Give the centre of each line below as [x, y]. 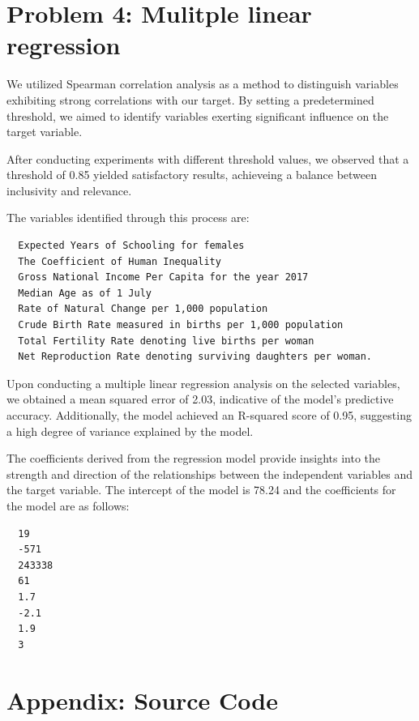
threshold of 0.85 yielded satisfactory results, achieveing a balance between [192, 175]
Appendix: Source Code [142, 700]
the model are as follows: [68, 505]
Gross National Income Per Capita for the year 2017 [163, 277]
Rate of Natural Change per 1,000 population [143, 309]
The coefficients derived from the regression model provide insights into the [193, 458]
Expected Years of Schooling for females [131, 246]
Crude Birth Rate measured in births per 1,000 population [181, 325]
